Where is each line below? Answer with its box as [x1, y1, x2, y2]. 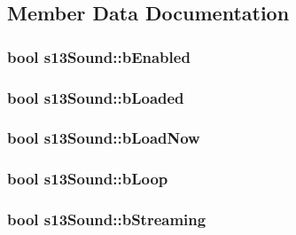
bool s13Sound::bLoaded [7, 86, 184, 108]
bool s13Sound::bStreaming [7, 208, 206, 231]
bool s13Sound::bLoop [7, 168, 168, 190]
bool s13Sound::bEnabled [7, 45, 191, 67]
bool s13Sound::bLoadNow [7, 127, 200, 149]
